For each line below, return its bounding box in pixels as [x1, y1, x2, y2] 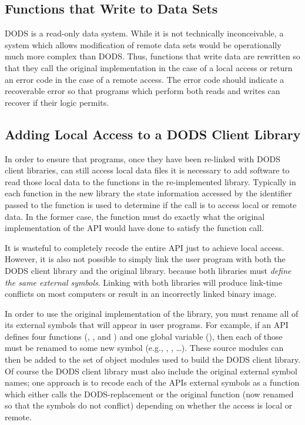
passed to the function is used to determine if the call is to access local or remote [5, 198, 297, 210]
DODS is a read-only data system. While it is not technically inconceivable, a [5, 27, 284, 39]
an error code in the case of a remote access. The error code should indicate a [5, 73, 284, 85]
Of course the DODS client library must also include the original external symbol [5, 364, 297, 377]
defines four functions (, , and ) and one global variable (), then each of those [5, 330, 283, 342]
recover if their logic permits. [5, 96, 109, 108]
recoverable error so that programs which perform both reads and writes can [5, 85, 280, 97]
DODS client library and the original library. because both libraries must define [5, 264, 291, 276]
